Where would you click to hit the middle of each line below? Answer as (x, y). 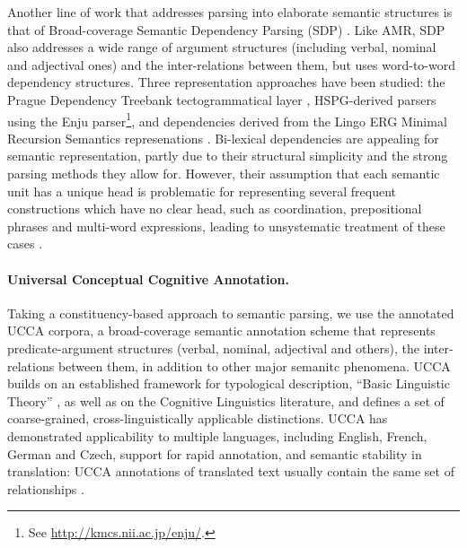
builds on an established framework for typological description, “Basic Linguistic (229, 383)
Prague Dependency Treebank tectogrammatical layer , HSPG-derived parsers (222, 99)
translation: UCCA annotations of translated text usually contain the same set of (231, 471)
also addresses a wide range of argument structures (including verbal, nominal (222, 47)
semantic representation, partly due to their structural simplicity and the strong (228, 156)
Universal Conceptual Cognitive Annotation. (148, 278)
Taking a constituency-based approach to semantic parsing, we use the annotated (231, 313)
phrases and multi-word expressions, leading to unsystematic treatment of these (226, 226)
